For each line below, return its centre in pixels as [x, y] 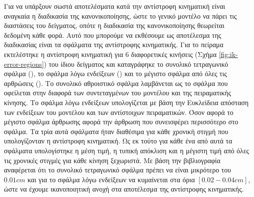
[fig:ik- [228, 54]
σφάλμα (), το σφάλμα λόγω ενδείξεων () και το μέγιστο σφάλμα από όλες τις [115, 73]
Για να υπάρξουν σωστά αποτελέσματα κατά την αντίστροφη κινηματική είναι [115, 6]
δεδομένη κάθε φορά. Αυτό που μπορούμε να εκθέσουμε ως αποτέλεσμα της [113, 35]
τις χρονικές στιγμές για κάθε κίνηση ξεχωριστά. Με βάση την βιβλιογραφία [112, 160]
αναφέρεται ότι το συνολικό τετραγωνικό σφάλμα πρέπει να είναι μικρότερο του [118, 170]
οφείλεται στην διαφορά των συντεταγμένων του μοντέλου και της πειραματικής [118, 93]
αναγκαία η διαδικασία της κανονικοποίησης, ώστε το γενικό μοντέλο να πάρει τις [120, 15]
